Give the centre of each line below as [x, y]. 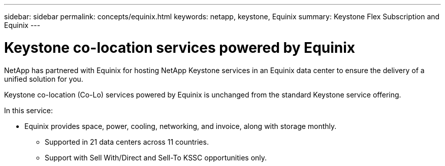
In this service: [29, 110]
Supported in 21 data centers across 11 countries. [127, 142]
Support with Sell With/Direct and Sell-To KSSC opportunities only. [156, 157]
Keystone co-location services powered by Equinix [180, 47]
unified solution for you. [44, 79]
